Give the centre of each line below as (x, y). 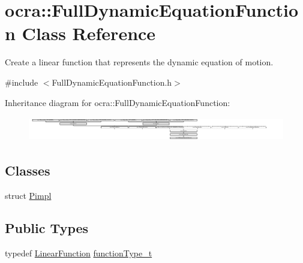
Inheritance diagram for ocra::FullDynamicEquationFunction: (118, 102)
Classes (28, 170)
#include (22, 82)
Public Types (47, 227)
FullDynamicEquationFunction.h (112, 82)
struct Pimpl (28, 195)
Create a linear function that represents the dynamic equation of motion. (139, 62)
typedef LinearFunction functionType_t (79, 253)
